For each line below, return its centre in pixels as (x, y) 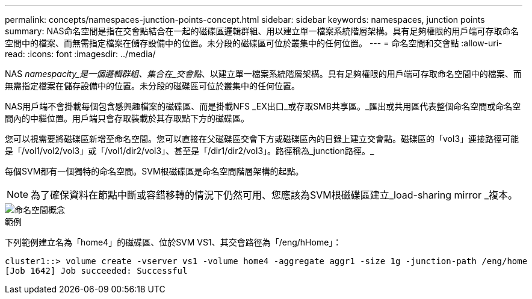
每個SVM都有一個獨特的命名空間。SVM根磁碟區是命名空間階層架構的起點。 (154, 171)
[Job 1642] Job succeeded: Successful (96, 271)
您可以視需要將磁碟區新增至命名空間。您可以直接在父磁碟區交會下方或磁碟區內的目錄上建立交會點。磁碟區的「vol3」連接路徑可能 (262, 139)
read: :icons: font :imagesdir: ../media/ (80, 54)
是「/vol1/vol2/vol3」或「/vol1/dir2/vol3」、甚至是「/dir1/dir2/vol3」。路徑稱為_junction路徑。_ (190, 151)
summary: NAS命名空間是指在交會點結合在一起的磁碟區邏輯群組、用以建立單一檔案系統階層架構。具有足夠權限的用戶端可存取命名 (262, 31)
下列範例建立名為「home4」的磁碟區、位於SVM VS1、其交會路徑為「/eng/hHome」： (173, 242)
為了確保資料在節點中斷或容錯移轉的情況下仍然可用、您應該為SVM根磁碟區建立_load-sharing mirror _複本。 (274, 195)
